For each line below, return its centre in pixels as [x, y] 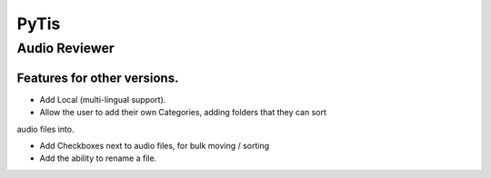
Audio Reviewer [65, 48]
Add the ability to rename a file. [98, 158]
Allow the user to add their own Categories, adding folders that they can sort [183, 113]
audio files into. [45, 129]
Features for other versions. [98, 78]
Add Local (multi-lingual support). [103, 99]
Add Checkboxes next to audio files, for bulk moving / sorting [155, 145]
